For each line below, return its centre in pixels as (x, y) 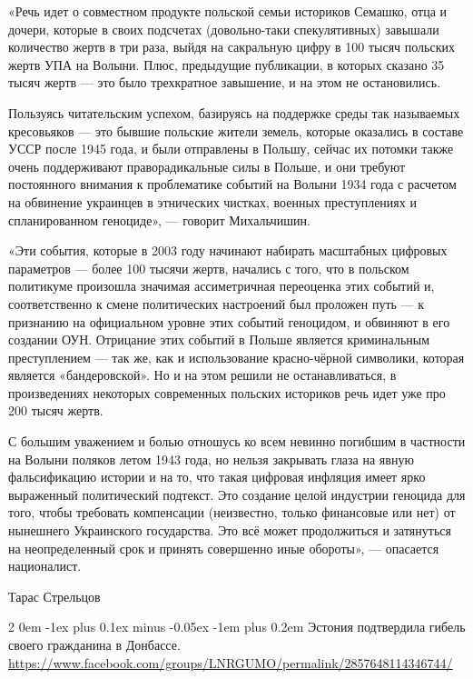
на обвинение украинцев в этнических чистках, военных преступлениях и (212, 201)
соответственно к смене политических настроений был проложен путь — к (217, 303)
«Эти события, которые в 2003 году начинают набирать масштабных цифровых (228, 250)
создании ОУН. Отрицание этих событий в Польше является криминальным (219, 339)
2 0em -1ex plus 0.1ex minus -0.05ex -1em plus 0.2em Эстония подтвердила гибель (237, 627)
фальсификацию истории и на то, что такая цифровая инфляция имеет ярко (217, 477)
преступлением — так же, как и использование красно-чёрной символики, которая (236, 357)
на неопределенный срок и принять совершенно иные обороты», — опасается (224, 548)
